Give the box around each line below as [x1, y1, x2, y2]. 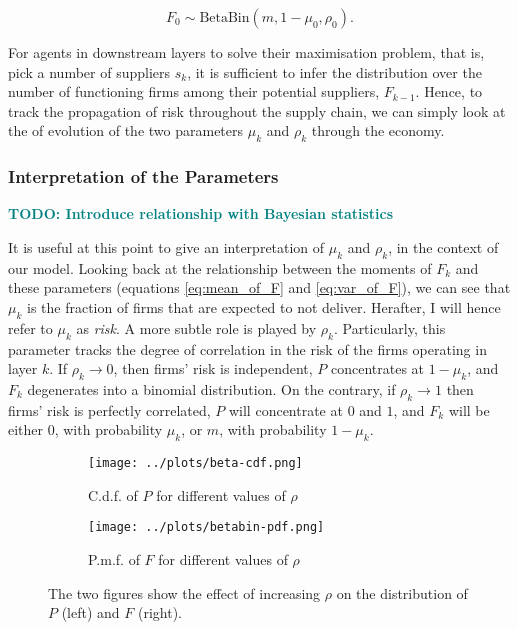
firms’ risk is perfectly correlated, [8, 399, 211, 420]
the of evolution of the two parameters [8, 120, 244, 141]
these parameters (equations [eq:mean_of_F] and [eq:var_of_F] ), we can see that [8, 277, 511, 298]
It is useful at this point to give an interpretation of [8, 236, 325, 257]
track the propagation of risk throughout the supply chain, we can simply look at [8, 100, 506, 121]
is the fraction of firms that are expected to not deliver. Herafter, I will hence [27, 296, 501, 317]
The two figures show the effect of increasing [48, 582, 321, 603]
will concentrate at [228, 399, 343, 420]
